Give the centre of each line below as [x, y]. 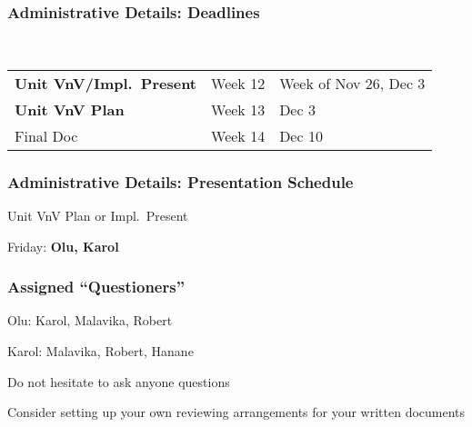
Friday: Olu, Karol [63, 246]
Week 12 [238, 83]
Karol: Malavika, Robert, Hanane [100, 351]
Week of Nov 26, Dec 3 [352, 83]
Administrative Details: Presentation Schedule [181, 181]
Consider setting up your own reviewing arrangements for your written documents [236, 412]
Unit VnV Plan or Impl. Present [98, 216]
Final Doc [46, 135]
